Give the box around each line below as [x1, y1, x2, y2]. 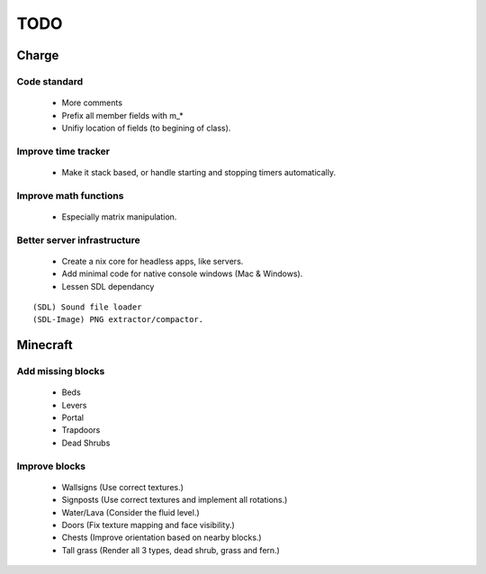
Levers [61, 399, 87, 410]
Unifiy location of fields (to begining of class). [61, 122, 231, 133]
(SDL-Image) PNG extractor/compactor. [32, 315, 204, 325]
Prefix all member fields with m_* [61, 110, 184, 121]
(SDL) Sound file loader [32, 301, 142, 312]
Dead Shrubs [61, 437, 111, 448]
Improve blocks [16, 460, 86, 472]
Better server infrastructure [16, 234, 140, 247]
